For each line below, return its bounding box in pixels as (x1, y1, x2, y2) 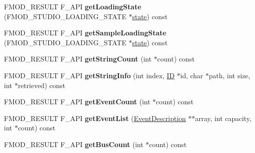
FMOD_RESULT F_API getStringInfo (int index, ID (4, 70, 175, 80)
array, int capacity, (195, 113, 252, 123)
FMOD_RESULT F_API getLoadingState (4, 1, 142, 11)
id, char (180, 70, 203, 80)
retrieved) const (18, 80, 66, 90)
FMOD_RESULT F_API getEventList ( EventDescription (4, 113, 186, 123)
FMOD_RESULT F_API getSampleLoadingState (4, 28, 167, 38)
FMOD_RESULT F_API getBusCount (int (4, 139, 144, 149)
